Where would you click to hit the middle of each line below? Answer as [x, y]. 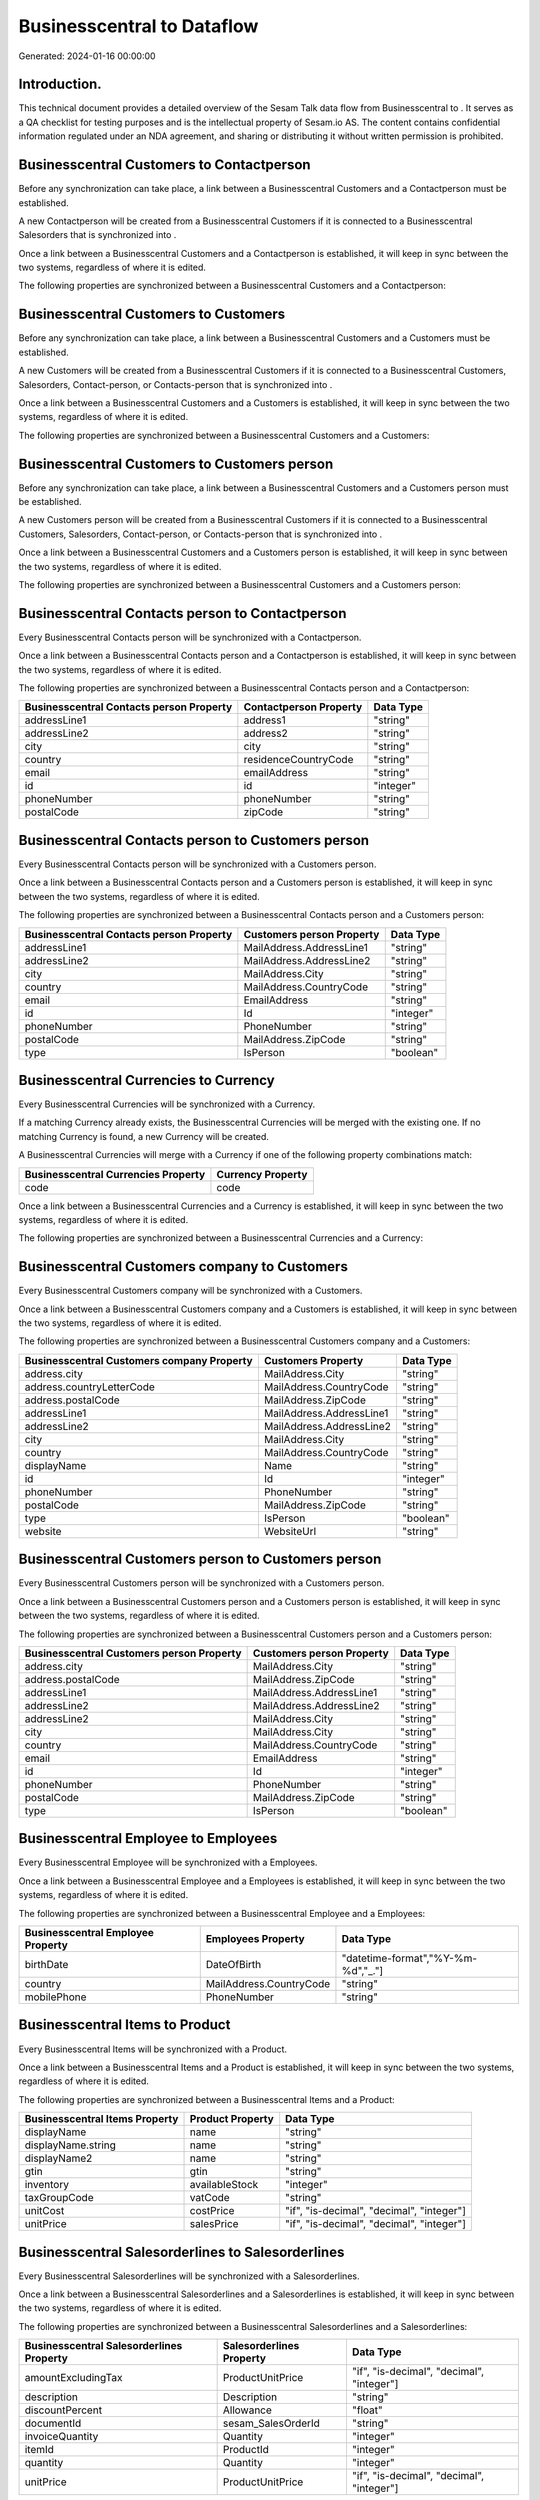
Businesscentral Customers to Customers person [176, 463]
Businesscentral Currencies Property [115, 1174]
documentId [53, 2423]
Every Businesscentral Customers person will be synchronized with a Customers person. [201, 1583]
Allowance [247, 2410]
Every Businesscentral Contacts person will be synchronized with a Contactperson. [190, 637]
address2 [266, 733]
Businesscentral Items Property [101, 2119]
